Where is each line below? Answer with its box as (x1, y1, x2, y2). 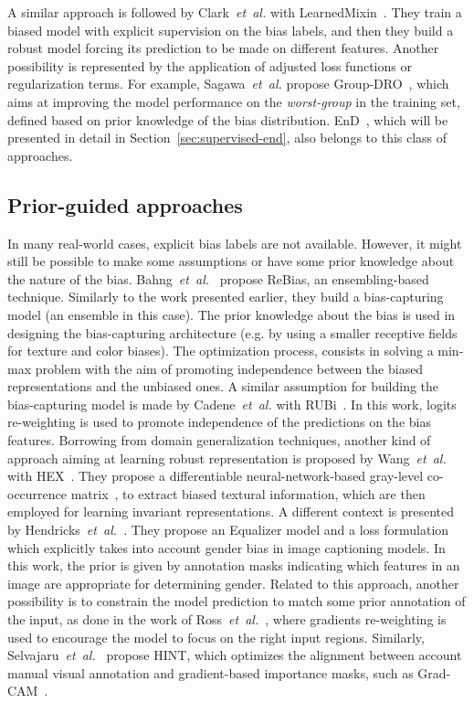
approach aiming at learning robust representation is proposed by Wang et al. (7, 448, 447, 467)
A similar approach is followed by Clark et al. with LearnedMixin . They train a (7, 3, 462, 21)
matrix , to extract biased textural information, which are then (70, 484, 426, 503)
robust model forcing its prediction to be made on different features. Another (7, 38, 439, 58)
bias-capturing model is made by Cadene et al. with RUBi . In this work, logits (7, 394, 457, 413)
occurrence (7, 484, 68, 503)
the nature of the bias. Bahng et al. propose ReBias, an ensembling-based (7, 269, 429, 288)
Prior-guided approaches (7, 190, 243, 218)
